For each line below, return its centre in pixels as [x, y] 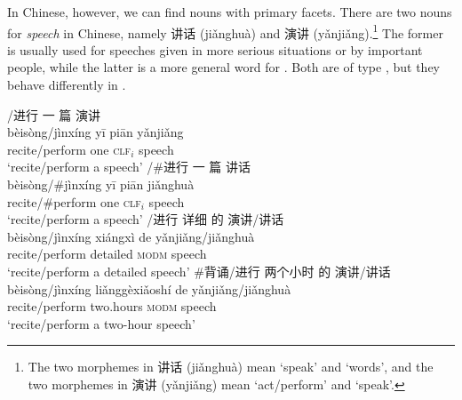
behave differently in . [67, 85]
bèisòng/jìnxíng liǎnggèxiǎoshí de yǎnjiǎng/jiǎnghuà [149, 288]
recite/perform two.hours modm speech [112, 306]
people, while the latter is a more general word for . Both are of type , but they [223, 67]
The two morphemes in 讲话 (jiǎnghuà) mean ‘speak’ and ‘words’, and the [231, 367]
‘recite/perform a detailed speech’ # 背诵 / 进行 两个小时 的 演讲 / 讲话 [199, 271]
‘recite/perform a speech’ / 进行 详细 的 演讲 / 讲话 [146, 219]
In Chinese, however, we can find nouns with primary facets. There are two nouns [230, 12]
